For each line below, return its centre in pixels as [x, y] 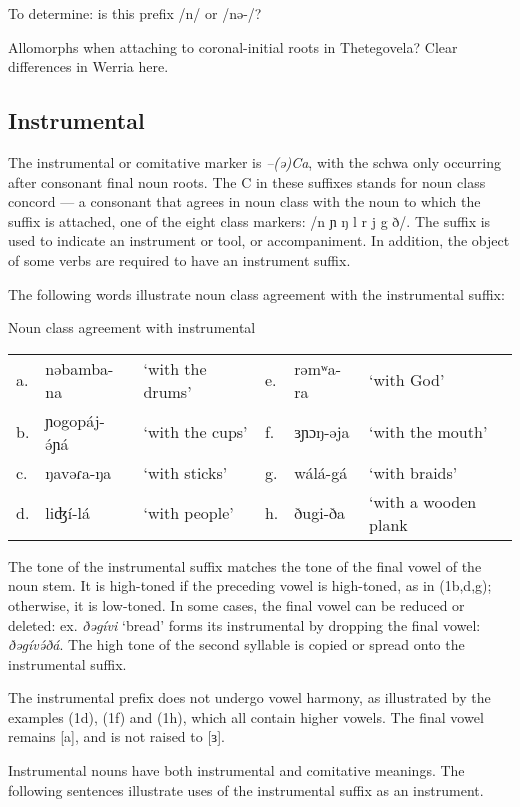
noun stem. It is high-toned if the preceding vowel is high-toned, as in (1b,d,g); [250, 585]
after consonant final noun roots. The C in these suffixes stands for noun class [247, 181]
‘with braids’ [413, 472]
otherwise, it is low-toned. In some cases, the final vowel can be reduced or [236, 604]
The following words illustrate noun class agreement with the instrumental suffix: [256, 293]
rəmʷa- [318, 368]
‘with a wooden [423, 501]
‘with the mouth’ [428, 432]
